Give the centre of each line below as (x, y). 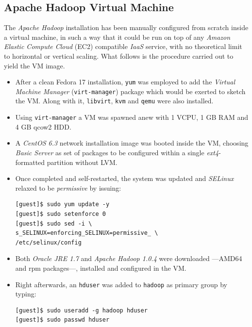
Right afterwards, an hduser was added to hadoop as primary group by (121, 284)
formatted (30, 162)
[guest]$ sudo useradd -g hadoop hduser (81, 310)
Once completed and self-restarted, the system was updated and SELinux (125, 178)
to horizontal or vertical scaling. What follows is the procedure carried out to (119, 56)
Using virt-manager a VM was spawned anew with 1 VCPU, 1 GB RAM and (132, 117)
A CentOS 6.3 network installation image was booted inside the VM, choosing (132, 143)
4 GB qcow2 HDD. (43, 126)
